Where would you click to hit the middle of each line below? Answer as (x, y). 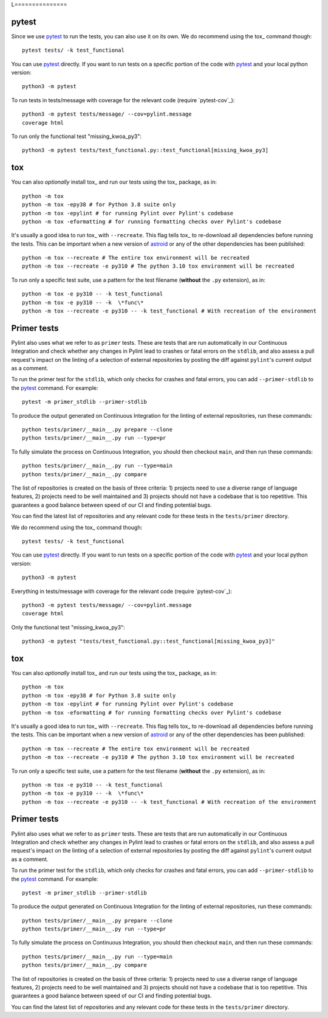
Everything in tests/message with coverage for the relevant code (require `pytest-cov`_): (122, 591)
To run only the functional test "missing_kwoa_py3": (77, 136)
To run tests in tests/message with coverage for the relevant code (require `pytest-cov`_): (123, 100)
